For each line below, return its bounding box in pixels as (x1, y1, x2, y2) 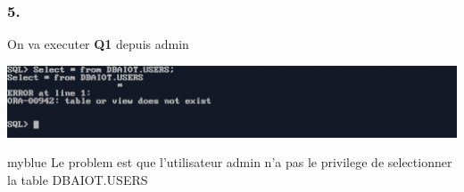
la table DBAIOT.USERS (7, 170, 148, 188)
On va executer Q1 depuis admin (7, 35, 189, 53)
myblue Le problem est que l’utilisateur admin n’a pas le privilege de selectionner (7, 153, 452, 172)
